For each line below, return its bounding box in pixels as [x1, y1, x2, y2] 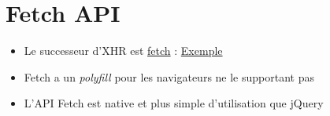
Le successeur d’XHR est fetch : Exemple [24, 42, 223, 59]
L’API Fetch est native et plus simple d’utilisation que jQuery [24, 95, 324, 111]
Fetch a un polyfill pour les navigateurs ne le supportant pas [24, 68, 314, 85]
